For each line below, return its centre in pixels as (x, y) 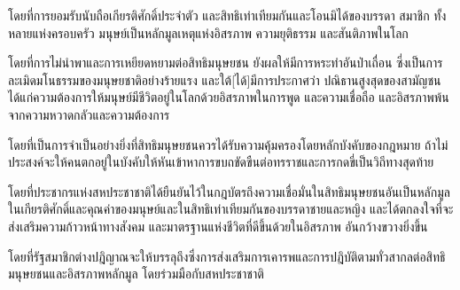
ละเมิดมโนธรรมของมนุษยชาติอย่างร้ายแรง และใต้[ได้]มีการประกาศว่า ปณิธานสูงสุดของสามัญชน (225, 79)
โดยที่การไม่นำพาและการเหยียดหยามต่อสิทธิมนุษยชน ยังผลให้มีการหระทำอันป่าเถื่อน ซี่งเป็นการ (226, 63)
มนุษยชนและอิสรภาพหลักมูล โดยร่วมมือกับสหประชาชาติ (136, 274)
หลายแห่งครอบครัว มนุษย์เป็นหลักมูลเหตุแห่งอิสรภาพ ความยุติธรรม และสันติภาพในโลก (208, 32)
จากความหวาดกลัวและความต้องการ (89, 114)
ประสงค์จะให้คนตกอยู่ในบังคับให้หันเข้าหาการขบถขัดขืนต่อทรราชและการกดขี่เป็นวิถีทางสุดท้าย (221, 162)
